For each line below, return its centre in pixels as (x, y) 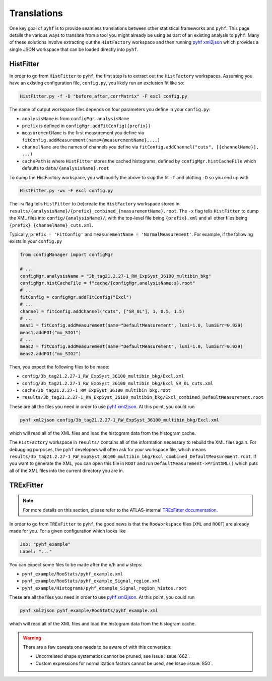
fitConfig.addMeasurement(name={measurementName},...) (91, 140)
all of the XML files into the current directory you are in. (67, 470)
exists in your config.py (36, 241)
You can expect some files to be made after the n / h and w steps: (76, 564)
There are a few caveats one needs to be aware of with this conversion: (97, 647)
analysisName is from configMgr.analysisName (76, 119)
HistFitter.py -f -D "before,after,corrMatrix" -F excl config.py (104, 96)
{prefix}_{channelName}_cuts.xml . (51, 225)
